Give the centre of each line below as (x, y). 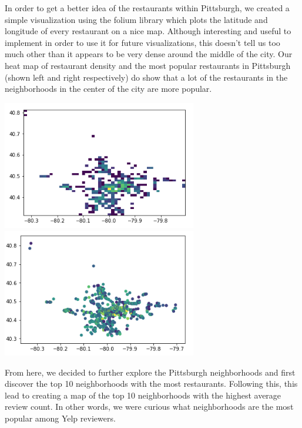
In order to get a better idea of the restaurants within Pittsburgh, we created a (147, 8)
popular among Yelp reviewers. (60, 418)
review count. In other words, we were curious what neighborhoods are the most (149, 407)
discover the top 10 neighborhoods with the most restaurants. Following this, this (151, 384)
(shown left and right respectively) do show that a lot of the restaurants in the (146, 77)
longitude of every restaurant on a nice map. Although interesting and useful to (148, 31)
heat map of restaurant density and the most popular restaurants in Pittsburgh (148, 65)
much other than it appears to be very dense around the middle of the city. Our (149, 54)
